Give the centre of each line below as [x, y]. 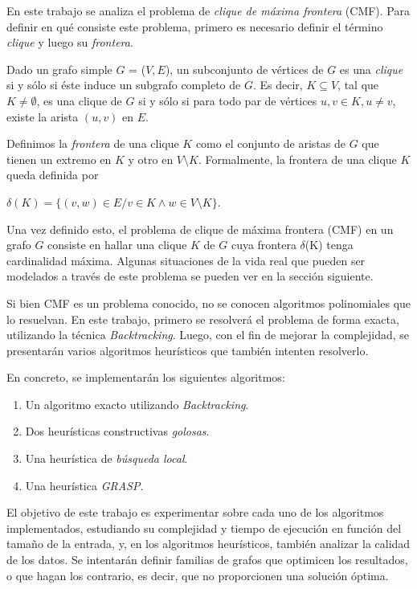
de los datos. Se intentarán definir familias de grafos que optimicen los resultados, [207, 560]
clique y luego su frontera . [70, 42]
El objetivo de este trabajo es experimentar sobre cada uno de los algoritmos [195, 512]
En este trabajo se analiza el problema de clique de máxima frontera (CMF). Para [208, 10]
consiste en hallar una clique [117, 245]
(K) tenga [329, 245]
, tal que [358, 85]
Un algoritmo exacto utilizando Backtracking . [137, 404]
